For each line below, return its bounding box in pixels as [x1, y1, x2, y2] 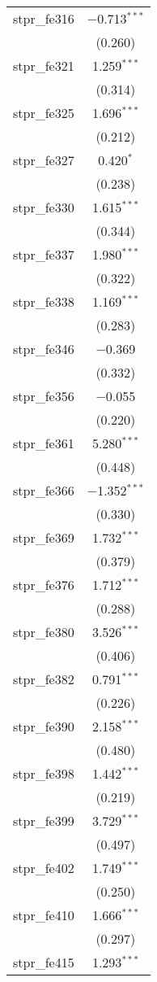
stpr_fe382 [13, 670, 74, 688]
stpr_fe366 [13, 481, 74, 500]
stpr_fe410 [13, 906, 74, 924]
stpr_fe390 [13, 717, 74, 735]
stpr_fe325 [13, 103, 74, 122]
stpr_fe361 [13, 434, 74, 452]
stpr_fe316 [13, 9, 74, 28]
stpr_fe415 [13, 953, 74, 971]
